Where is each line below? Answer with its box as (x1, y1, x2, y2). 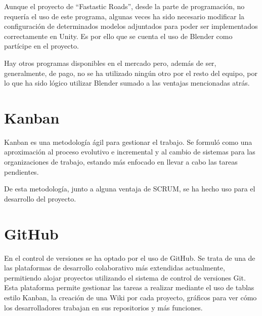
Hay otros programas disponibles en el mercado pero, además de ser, (4, 57, 216, 68)
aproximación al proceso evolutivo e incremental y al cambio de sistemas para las (4, 146, 255, 157)
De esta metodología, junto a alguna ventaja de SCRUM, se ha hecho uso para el (4, 183, 255, 194)
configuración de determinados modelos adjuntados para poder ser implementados (4, 21, 258, 31)
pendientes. (4, 166, 39, 177)
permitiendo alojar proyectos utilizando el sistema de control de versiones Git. (4, 272, 246, 283)
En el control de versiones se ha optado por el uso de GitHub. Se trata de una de (4, 252, 255, 263)
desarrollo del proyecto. (4, 193, 76, 204)
